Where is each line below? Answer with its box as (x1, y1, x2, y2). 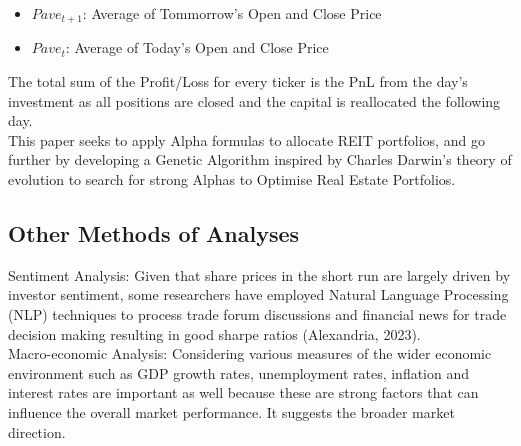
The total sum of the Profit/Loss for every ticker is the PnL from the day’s (8, 71, 468, 92)
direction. (8, 421, 66, 442)
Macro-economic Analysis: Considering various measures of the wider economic (8, 343, 492, 364)
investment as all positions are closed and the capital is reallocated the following (8, 90, 501, 111)
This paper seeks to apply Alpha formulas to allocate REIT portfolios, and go (8, 129, 485, 150)
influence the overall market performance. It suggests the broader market (8, 401, 455, 422)
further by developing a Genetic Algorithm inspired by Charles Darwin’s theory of (8, 149, 512, 170)
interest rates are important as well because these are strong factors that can (8, 382, 479, 403)
